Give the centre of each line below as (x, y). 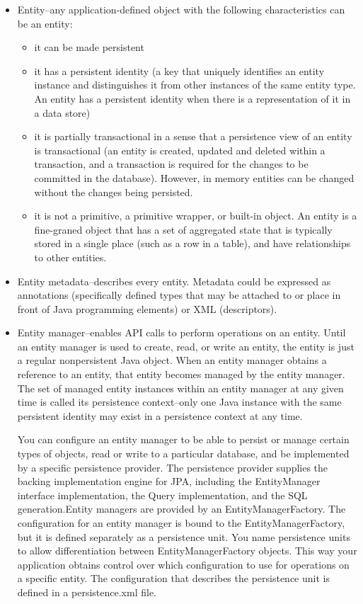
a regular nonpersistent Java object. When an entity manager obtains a (172, 360)
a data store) (62, 112)
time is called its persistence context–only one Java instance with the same (179, 402)
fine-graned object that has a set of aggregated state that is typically (183, 229)
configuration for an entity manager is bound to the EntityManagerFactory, (181, 523)
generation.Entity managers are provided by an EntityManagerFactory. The (181, 509)
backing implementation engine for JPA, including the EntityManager (169, 481)
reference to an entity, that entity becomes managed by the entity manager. (181, 374)
